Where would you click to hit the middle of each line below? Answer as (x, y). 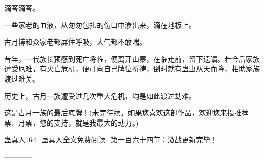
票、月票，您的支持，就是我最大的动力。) (71, 122)
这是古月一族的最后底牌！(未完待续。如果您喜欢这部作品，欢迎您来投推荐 (126, 113)
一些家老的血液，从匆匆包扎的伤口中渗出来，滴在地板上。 (100, 25)
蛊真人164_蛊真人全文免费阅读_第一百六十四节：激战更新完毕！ (111, 139)
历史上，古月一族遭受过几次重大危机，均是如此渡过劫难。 (100, 95)
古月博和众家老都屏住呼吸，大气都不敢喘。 (75, 42)
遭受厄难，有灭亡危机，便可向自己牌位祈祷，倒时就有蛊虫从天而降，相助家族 (132, 69)
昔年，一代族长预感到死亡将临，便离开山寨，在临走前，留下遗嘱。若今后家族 (132, 58)
